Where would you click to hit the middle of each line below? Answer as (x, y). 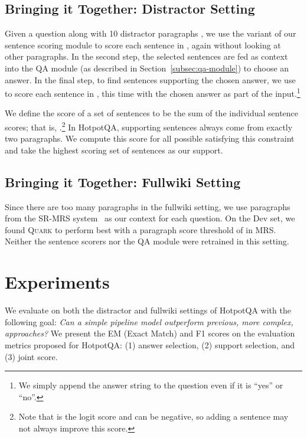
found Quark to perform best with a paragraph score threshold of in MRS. (141, 229)
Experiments (57, 282)
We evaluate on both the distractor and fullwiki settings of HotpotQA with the (148, 310)
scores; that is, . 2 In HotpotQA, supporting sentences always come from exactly (149, 126)
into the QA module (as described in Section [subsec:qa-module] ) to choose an (147, 68)
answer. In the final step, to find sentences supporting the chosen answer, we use (150, 79)
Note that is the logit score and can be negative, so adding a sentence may (153, 416)
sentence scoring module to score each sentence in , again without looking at (143, 45)
